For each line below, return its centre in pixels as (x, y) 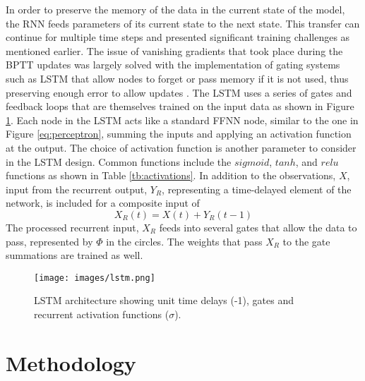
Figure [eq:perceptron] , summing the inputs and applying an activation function (179, 134)
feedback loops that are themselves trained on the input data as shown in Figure (180, 106)
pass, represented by (49, 241)
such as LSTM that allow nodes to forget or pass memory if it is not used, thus (177, 78)
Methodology (71, 362)
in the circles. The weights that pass (184, 241)
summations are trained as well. (74, 255)
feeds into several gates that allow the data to (258, 227)
